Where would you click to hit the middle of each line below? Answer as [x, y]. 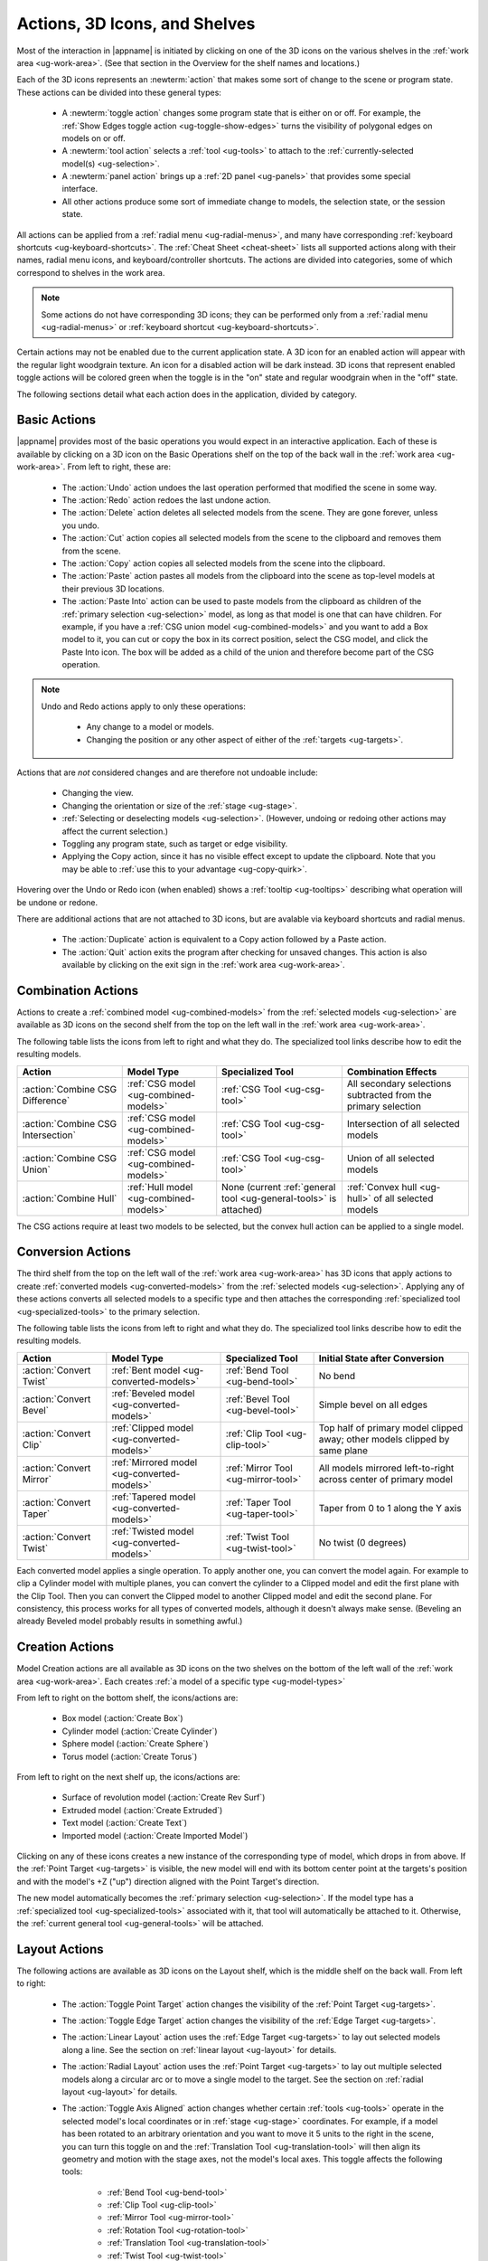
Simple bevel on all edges [373, 1405]
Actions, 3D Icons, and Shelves [136, 24]
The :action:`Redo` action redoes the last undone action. [166, 500]
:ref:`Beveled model [153, 1393]
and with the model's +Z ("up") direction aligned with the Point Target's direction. [168, 1881]
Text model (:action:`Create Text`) [125, 1823]
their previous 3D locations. [113, 589]
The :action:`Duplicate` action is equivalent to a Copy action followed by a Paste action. [224, 940]
